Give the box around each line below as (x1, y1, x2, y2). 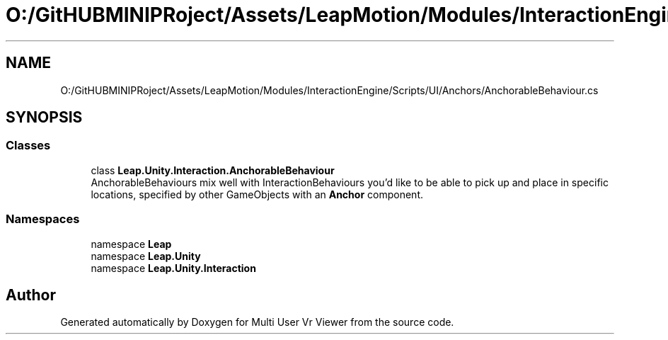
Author (6, 285, 56, 304)
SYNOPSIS (6, 108, 83, 127)
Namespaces (6, 212, 80, 227)
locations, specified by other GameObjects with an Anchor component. (91, 188, 424, 200)
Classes (6, 138, 51, 153)
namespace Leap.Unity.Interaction (91, 261, 256, 274)
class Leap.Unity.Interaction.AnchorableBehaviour (91, 164, 335, 176)
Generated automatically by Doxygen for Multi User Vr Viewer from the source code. (60, 316, 454, 329)
